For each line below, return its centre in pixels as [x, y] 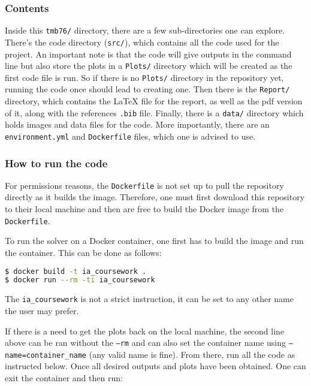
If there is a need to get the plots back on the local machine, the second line [145, 331]
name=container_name [46, 355]
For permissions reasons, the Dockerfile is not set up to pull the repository [144, 185]
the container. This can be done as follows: [83, 252]
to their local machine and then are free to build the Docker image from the [144, 209]
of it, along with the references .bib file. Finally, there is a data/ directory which [154, 112]
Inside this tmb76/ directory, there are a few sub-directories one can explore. [145, 30]
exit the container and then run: [64, 378]
